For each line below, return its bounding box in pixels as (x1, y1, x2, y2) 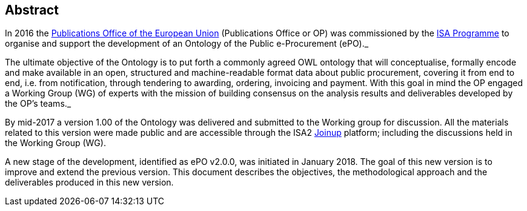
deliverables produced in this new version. (5, 177, 174, 188)
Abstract (5, 2, 59, 18)
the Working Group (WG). (5, 138, 106, 149)
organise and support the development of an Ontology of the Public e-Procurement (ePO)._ (5, 38, 369, 49)
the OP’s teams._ (5, 98, 71, 109)
